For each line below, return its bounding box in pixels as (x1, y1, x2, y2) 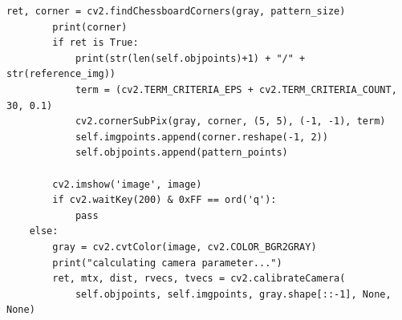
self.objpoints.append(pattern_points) (75, 147, 288, 159)
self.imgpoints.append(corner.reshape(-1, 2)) (75, 131, 328, 143)
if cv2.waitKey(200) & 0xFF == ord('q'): (52, 194, 277, 206)
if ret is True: (52, 37, 139, 49)
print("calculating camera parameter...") (52, 257, 282, 269)
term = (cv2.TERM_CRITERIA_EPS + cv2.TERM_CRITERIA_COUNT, (75, 83, 397, 95)
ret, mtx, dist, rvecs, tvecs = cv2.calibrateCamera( (52, 273, 346, 285)
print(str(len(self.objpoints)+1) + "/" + (75, 52, 306, 64)
